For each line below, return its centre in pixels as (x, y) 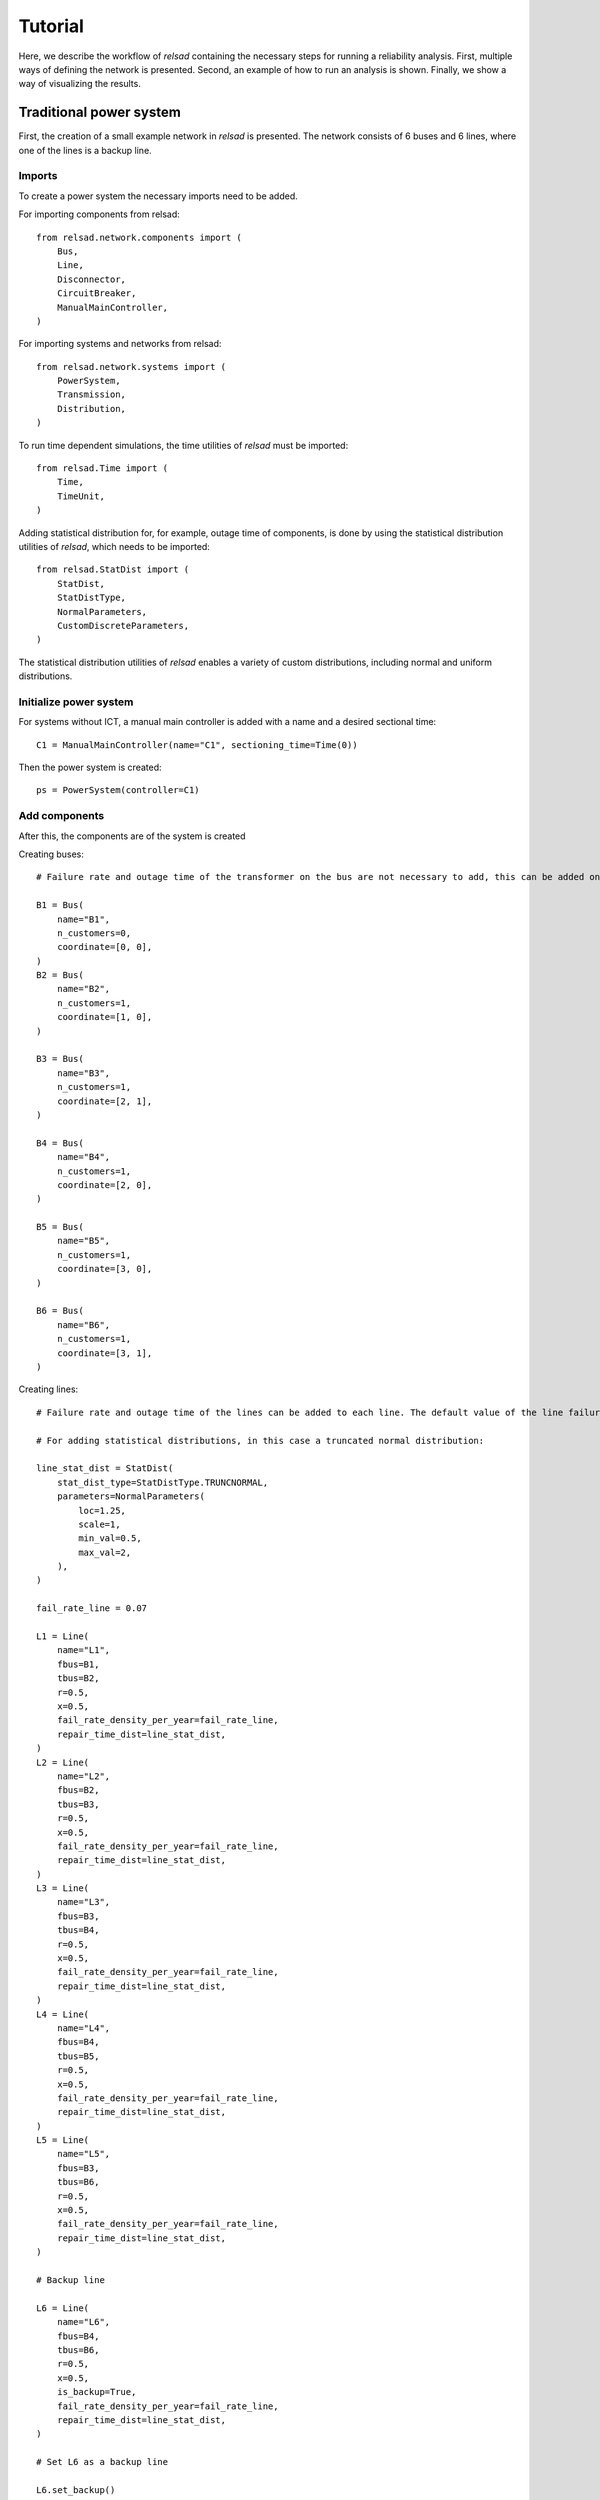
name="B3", (83, 1073)
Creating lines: (48, 1389)
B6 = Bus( (60, 1311)
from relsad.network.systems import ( (131, 366)
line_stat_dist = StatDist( (105, 1468)
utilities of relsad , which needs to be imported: (114, 546)
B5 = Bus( (60, 1227)
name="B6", (83, 1324)
